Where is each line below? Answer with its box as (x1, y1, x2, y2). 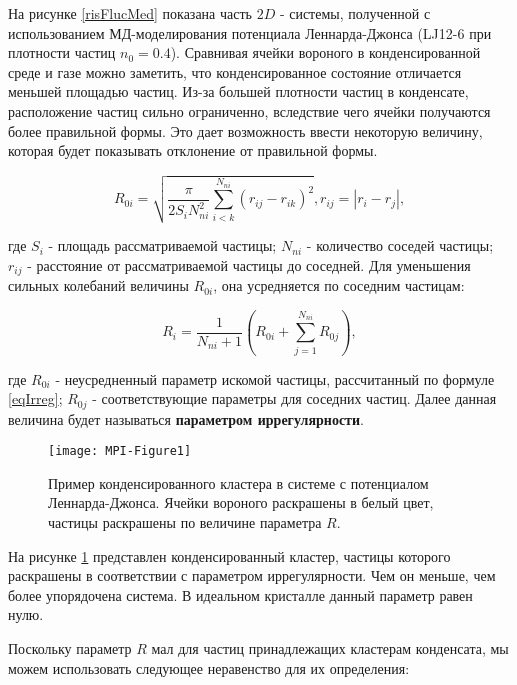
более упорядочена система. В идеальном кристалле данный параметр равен (8, 584, 473, 605)
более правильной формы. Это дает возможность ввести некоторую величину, (8, 120, 483, 141)
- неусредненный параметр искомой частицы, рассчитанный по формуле (55, 368, 495, 389)
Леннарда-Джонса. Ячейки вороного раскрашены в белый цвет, (48, 492, 434, 513)
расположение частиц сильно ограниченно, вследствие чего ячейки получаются (8, 100, 491, 121)
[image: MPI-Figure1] (48, 444, 192, 459)
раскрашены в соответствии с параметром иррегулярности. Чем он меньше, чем (8, 565, 496, 586)
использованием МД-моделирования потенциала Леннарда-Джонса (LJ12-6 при (8, 22, 492, 43)
